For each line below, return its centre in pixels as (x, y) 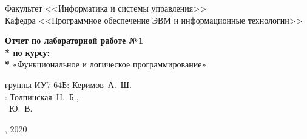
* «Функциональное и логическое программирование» (106, 64)
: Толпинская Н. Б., (42, 96)
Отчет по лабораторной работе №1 (74, 40)
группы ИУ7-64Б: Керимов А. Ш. (68, 84)
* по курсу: (27, 52)
